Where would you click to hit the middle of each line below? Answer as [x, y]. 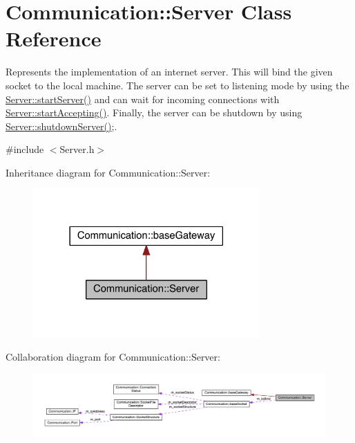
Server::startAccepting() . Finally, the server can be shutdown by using [154, 112]
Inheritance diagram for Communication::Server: [108, 172]
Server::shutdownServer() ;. [61, 126]
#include [25, 149]
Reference [54, 38]
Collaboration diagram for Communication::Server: [113, 356]
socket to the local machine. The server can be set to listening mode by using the [177, 85]
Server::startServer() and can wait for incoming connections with [143, 99]
